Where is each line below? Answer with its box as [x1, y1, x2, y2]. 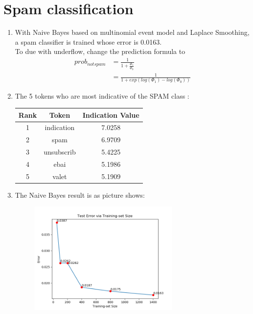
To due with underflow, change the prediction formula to [15, 46, 185, 56]
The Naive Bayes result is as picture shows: [15, 189, 145, 200]
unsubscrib [44, 147, 76, 157]
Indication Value [82, 109, 139, 120]
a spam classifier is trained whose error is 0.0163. [15, 36, 162, 47]
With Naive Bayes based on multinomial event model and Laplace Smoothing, [15, 27, 250, 37]
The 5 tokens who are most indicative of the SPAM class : [15, 91, 189, 101]
